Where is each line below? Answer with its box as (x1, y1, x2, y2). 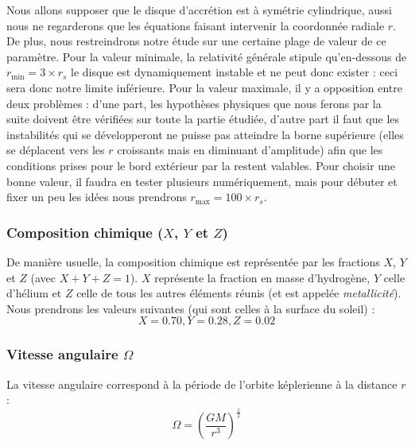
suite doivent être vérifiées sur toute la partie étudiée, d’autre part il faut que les (6, 111, 400, 127)
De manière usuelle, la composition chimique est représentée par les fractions (6, 253, 380, 270)
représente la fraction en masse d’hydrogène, (154, 269, 370, 285)
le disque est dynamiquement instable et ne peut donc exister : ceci (71, 64, 398, 80)
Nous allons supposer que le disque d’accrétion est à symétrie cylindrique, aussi (6, 2, 392, 17)
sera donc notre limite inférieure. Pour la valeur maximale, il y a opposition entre (6, 79, 403, 95)
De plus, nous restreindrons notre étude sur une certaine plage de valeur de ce (6, 33, 386, 49)
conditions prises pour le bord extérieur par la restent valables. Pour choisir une (6, 157, 396, 173)
